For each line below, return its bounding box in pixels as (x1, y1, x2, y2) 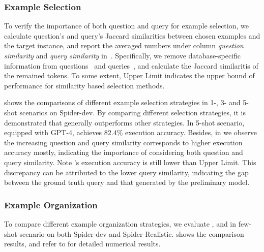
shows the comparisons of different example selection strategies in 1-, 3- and (4, 97, 241, 108)
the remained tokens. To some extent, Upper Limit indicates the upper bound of (4, 70, 255, 81)
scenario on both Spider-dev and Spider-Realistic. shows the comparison (19, 228, 244, 239)
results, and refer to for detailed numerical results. (4, 238, 161, 249)
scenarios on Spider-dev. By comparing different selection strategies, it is (19, 107, 246, 117)
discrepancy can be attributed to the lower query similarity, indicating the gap (4, 167, 249, 177)
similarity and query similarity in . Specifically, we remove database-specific (4, 50, 241, 60)
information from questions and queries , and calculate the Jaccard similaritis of (4, 60, 258, 71)
